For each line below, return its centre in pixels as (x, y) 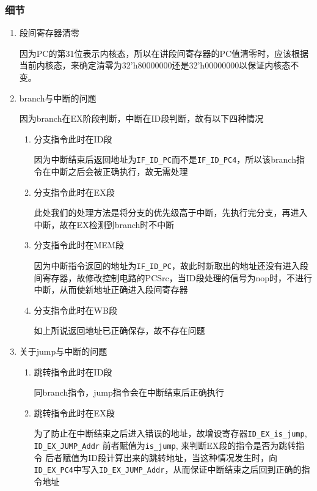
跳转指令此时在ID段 (73, 371)
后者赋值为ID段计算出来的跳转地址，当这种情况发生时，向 (162, 457)
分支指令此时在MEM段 (79, 245)
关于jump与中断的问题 (63, 351)
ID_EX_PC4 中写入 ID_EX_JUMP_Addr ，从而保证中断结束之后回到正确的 (168, 469)
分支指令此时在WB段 (75, 310)
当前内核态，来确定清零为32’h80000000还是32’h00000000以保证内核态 (155, 65)
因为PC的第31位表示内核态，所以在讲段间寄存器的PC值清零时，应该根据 (164, 53)
